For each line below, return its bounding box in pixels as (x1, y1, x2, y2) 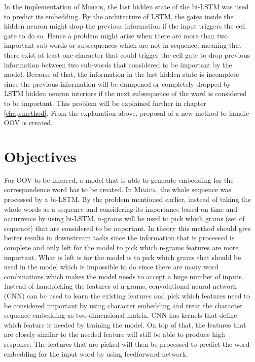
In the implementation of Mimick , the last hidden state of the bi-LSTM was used (4, 1, 249, 11)
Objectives (4, 146, 76, 166)
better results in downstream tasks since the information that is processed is (4, 232, 235, 243)
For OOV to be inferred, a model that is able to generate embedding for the (4, 174, 234, 185)
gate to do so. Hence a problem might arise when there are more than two (4, 30, 228, 40)
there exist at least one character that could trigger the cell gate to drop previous (4, 49, 250, 60)
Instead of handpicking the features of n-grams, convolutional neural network (4, 281, 237, 291)
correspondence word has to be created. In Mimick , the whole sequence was (4, 184, 231, 195)
